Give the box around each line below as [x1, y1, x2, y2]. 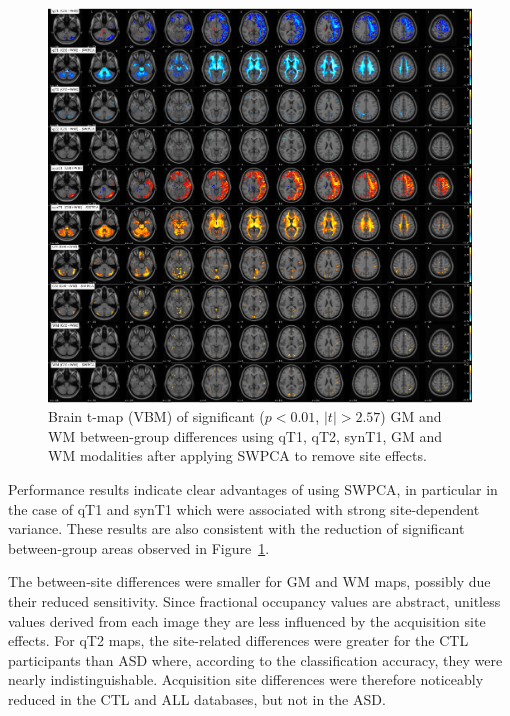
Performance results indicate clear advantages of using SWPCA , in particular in [8, 478, 498, 499]
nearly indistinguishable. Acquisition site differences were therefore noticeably [8, 669, 484, 690]
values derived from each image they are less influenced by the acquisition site [8, 610, 486, 631]
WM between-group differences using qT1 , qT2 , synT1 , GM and [48, 425, 443, 446]
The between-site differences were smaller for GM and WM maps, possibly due [8, 571, 491, 592]
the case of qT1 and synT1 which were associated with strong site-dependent [8, 498, 480, 519]
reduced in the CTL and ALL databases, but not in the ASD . [8, 688, 386, 709]
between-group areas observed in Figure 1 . [8, 537, 270, 558]
